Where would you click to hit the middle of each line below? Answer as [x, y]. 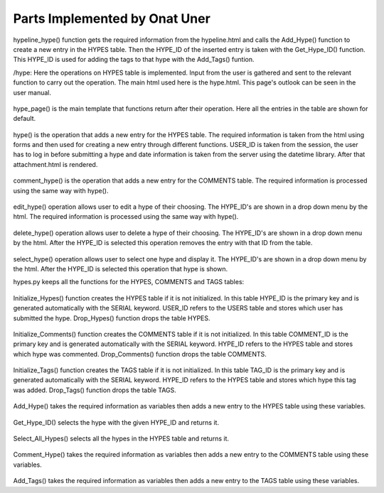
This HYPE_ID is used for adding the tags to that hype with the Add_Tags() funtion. [134, 60]
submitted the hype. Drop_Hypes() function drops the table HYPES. [112, 318]
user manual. [32, 92]
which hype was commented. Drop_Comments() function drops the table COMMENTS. [140, 354]
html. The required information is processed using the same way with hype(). [126, 217]
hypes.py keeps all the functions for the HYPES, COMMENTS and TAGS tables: [129, 282]
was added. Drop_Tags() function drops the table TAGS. [95, 390]
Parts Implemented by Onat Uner [112, 18]
